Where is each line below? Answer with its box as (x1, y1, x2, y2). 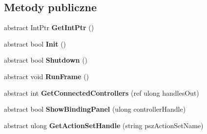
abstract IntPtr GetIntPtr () (4, 22, 94, 33)
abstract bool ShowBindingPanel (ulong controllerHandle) (4, 104, 186, 114)
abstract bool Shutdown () (4, 55, 88, 65)
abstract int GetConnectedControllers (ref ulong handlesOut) (4, 87, 199, 98)
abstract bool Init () (4, 38, 66, 49)
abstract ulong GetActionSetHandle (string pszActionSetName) (4, 120, 204, 130)
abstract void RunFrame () (4, 71, 89, 81)
